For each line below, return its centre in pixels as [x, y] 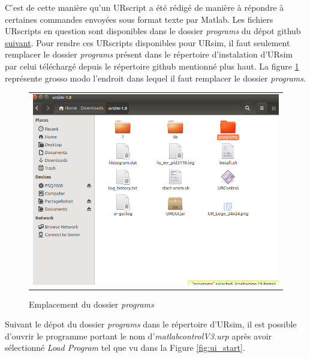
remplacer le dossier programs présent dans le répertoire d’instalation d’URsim [149, 54]
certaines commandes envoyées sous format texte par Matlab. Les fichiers [139, 19]
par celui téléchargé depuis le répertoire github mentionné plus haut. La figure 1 [152, 66]
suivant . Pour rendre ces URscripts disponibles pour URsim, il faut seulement [148, 42]
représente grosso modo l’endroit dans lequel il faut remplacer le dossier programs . [155, 78]
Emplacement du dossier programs [91, 304]
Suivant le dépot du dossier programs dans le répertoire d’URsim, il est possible [151, 324]
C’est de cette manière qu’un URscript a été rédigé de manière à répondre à [145, 7]
